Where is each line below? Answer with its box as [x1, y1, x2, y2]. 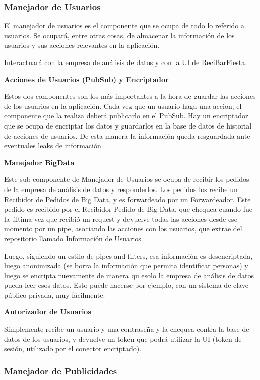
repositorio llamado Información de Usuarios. [4, 233, 143, 243]
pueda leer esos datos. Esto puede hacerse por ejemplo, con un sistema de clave [4, 280, 248, 290]
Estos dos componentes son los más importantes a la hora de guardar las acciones [4, 91, 256, 101]
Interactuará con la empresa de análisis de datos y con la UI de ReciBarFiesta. [4, 57, 247, 67]
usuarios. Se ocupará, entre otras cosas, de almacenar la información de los [4, 30, 235, 40]
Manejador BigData [4, 157, 75, 167]
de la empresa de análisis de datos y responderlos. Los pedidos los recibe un [4, 183, 238, 194]
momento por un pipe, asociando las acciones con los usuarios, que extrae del [4, 223, 242, 234]
